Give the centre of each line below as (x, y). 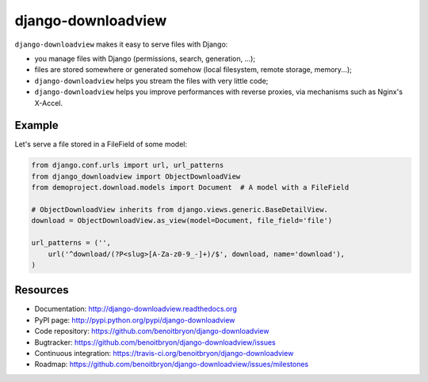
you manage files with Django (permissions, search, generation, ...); (145, 59)
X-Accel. (49, 103)
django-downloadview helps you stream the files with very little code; (151, 81)
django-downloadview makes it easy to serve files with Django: (121, 44)
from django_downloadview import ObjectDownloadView (136, 176)
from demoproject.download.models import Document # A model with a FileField (190, 187)
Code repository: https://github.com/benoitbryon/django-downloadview (152, 331)
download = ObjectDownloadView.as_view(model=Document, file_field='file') (182, 221)
